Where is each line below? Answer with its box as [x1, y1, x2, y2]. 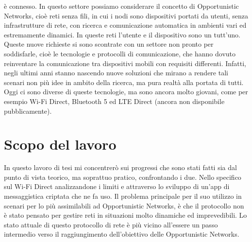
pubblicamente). [4, 105, 52, 116]
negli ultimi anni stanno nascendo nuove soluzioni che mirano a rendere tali [4, 68, 228, 78]
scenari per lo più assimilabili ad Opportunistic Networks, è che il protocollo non [4, 200, 244, 210]
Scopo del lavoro [4, 134, 117, 154]
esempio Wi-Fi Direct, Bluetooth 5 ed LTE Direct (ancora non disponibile [4, 96, 225, 106]
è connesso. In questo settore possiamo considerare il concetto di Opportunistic [4, 1, 239, 11]
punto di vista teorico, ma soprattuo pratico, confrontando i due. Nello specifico [4, 172, 241, 182]
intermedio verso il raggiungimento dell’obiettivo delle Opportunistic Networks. [4, 229, 239, 239]
